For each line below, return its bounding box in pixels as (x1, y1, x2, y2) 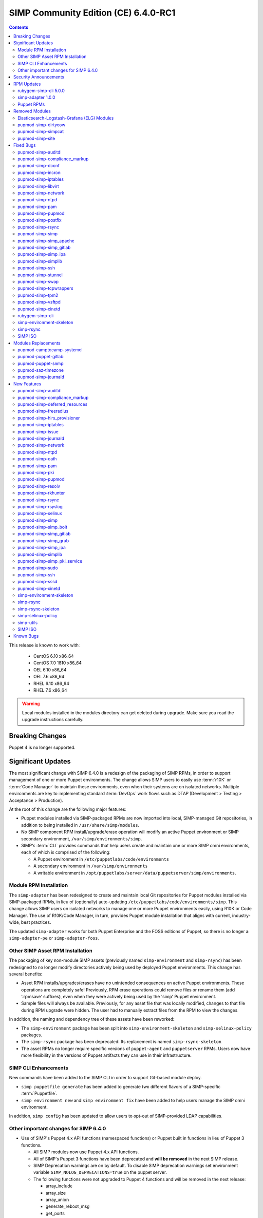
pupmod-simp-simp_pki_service (18, 558, 83, 564)
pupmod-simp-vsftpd (18, 299, 61, 305)
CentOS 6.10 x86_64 (33, 653, 74, 659)
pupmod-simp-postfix (18, 217, 62, 223)
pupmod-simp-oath (18, 456, 57, 462)
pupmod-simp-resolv (18, 483, 60, 489)
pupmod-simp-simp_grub (18, 537, 69, 543)
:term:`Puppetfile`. (21, 1090, 58, 1096)
